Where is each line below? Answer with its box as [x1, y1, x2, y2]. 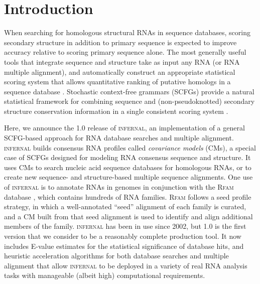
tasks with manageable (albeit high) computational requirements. [4, 270, 205, 280]
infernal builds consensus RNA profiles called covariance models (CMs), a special [4, 142, 256, 153]
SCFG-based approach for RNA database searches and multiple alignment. [4, 132, 234, 143]
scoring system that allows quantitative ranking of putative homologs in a [4, 76, 231, 87]
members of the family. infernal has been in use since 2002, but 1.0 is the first [4, 221, 246, 231]
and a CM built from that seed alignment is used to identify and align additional [4, 211, 253, 221]
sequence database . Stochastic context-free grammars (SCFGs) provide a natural [4, 86, 254, 96]
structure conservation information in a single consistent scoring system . [4, 105, 228, 116]
